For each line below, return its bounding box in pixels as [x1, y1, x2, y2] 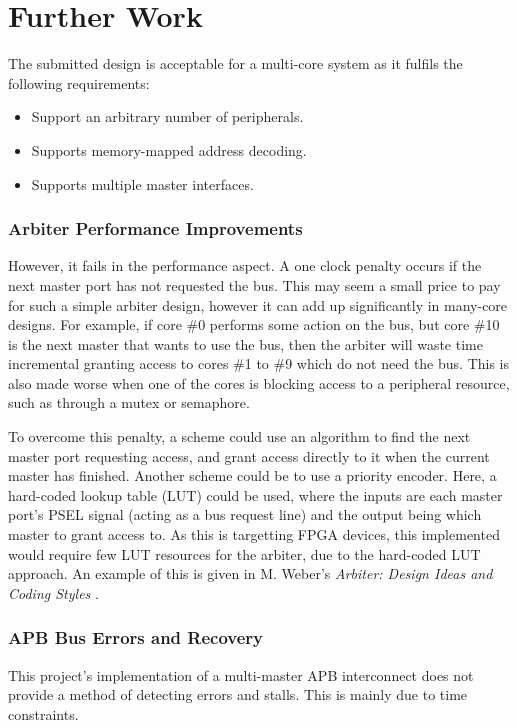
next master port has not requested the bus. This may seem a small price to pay [8, 274, 501, 295]
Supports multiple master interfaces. [31, 173, 254, 194]
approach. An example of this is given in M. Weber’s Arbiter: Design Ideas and [8, 563, 493, 584]
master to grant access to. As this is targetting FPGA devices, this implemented [8, 524, 500, 545]
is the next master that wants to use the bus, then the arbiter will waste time [8, 333, 483, 354]
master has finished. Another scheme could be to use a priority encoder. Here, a [8, 465, 497, 486]
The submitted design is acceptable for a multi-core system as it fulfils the [8, 53, 463, 74]
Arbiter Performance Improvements [8, 216, 303, 241]
